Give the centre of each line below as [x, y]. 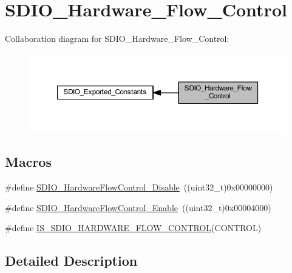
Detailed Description [71, 261]
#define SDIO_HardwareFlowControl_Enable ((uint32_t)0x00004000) [138, 207]
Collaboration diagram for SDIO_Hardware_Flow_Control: [117, 39]
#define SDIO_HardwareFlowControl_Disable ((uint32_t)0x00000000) [139, 187]
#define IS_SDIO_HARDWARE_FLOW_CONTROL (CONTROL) [133, 228]
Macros [28, 162]
